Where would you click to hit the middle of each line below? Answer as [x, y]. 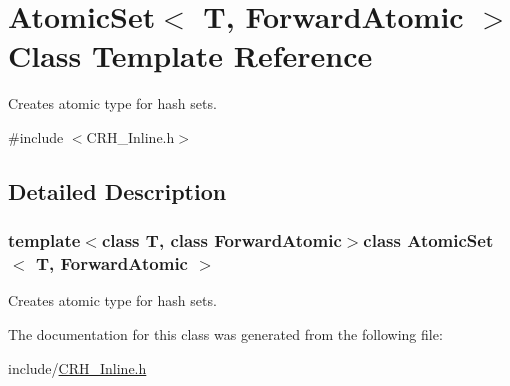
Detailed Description [117, 190]
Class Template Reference [190, 55]
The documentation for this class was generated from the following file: [225, 334]
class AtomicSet [428, 240]
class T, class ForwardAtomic [221, 240]
